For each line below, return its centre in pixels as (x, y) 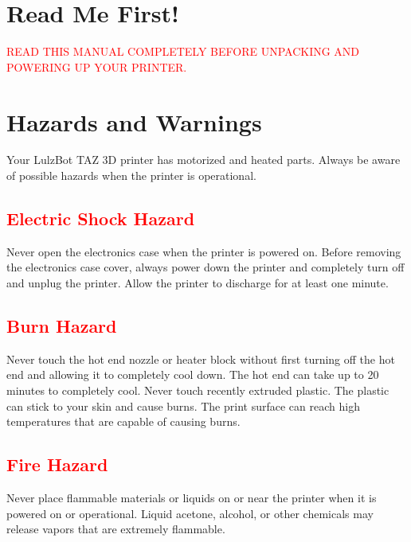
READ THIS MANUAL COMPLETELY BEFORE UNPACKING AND (183, 51)
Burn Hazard (62, 326)
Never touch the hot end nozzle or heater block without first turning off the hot (201, 359)
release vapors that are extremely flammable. (116, 529)
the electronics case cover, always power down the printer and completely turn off (205, 267)
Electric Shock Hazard (101, 218)
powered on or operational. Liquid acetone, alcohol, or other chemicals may (190, 513)
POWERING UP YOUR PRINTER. (97, 66)
